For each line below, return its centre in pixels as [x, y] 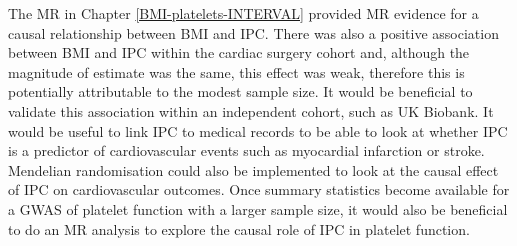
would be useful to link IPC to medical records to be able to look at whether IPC [258, 130]
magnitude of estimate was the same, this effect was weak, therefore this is [236, 71]
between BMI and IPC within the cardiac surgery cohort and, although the [239, 52]
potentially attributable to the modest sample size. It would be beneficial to [240, 91]
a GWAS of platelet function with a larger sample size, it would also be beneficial [258, 208]
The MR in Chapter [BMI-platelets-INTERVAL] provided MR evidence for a [243, 13]
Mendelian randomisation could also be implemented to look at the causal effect [253, 169]
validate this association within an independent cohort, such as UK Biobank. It [251, 110]
